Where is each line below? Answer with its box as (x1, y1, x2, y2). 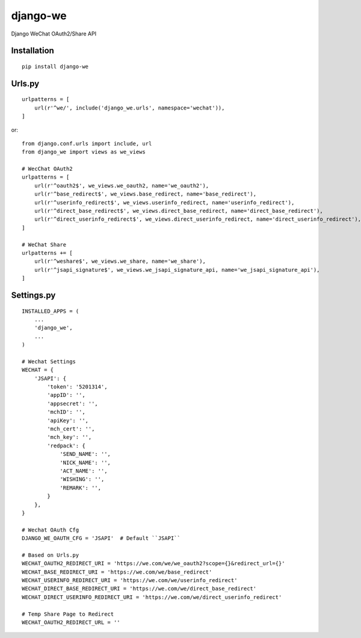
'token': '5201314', (47, 384, 108, 390)
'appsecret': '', (47, 400, 99, 407)
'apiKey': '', (47, 417, 89, 424)
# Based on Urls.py (22, 551, 79, 559)
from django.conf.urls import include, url (22, 140, 152, 147)
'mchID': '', (47, 409, 85, 416)
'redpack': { (47, 442, 85, 449)
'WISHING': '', (60, 476, 105, 483)
